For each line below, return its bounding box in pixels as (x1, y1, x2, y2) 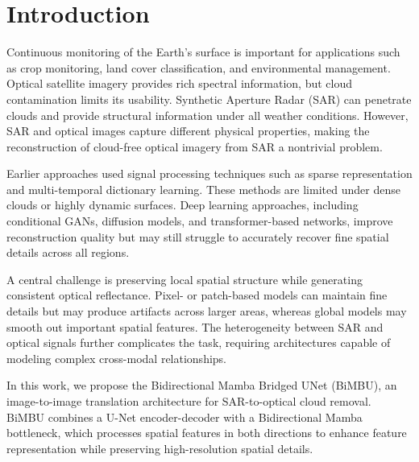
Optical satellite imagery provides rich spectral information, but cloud (6, 75, 353, 92)
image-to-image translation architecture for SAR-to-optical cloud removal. (6, 393, 371, 409)
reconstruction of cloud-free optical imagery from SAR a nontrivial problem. (6, 138, 383, 155)
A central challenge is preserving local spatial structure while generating (6, 270, 363, 287)
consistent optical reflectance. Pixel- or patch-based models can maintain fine (6, 287, 388, 303)
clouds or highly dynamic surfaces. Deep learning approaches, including (6, 196, 359, 213)
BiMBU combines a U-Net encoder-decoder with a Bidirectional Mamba (6, 408, 363, 425)
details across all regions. (6, 244, 130, 261)
